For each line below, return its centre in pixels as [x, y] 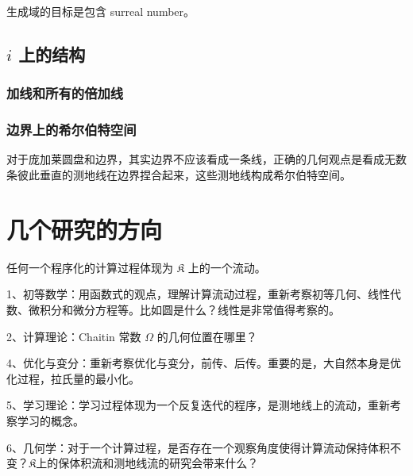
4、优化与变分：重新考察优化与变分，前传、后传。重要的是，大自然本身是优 [204, 363]
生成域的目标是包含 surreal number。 [101, 11]
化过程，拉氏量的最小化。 [73, 378]
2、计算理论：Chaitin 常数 [74, 336]
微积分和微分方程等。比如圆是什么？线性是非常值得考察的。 [184, 309]
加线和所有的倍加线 [65, 93]
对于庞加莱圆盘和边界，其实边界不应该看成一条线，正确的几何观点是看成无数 [206, 159]
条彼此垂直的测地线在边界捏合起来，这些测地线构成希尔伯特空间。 [179, 175]
